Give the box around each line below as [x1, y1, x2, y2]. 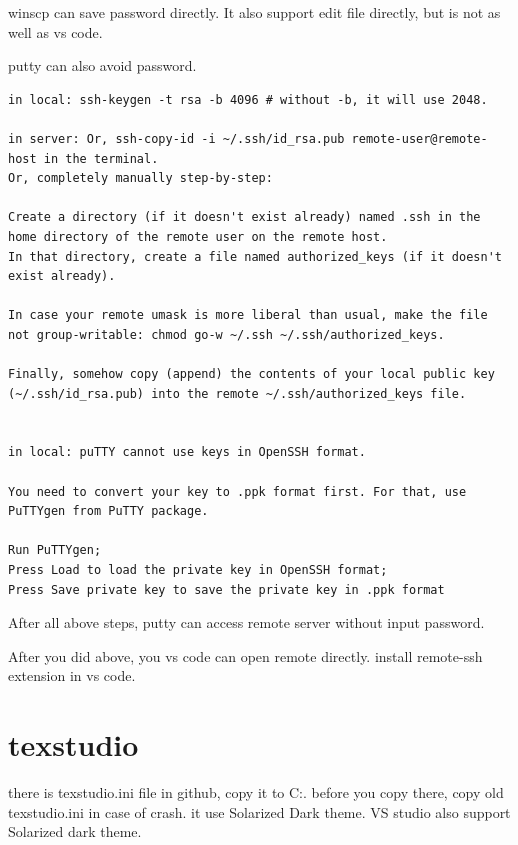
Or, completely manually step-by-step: [8, 171, 273, 186]
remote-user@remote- [351, 131, 488, 146]
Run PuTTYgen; [8, 543, 102, 558]
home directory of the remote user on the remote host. [8, 229, 388, 244]
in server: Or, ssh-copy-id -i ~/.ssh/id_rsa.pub [8, 131, 345, 146]
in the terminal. [43, 151, 159, 166]
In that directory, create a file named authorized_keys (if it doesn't [8, 249, 502, 264]
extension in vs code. [8, 665, 136, 686]
